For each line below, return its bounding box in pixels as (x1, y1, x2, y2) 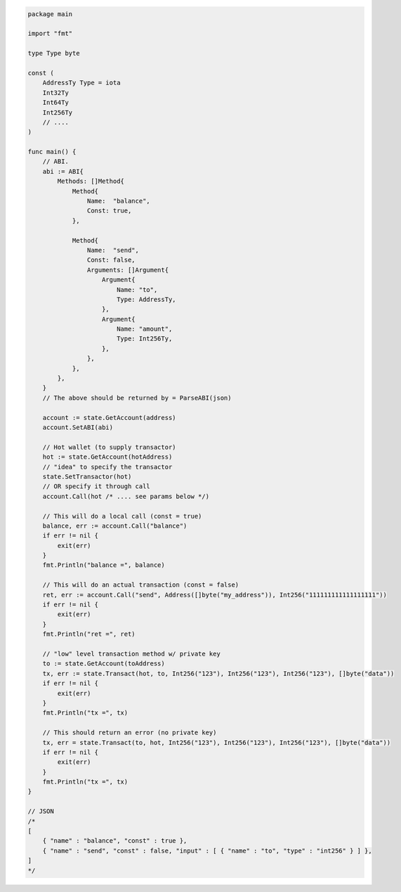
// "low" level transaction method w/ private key (42, 649, 221, 658)
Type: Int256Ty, (116, 335, 173, 343)
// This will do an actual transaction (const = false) (42, 581, 239, 589)
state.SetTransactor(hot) (42, 472, 132, 480)
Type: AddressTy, (116, 295, 176, 303)
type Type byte (27, 49, 80, 58)
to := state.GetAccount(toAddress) (42, 660, 165, 668)
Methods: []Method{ (57, 177, 124, 186)
